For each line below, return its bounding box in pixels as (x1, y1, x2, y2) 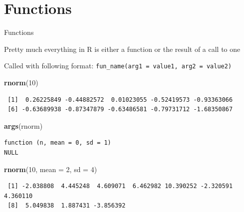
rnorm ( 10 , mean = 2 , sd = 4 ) (4, 164, 97, 174)
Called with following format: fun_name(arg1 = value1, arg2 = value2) (4, 60, 232, 71)
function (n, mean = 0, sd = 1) (4, 139, 111, 147)
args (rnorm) (4, 120, 43, 131)
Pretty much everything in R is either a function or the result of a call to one (4, 43, 241, 54)
